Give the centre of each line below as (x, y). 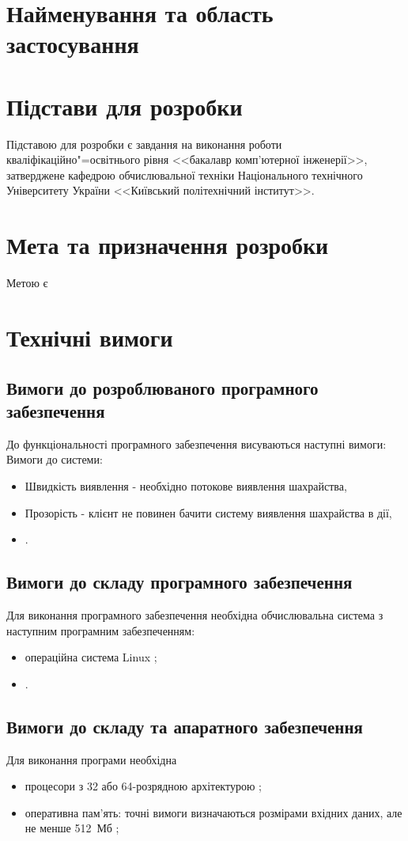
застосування (73, 44)
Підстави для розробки (125, 106)
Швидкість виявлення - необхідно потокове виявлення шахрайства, (186, 485)
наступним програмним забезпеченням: (101, 630)
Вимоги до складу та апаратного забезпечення (185, 726)
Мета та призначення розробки (168, 245)
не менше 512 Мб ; (72, 828)
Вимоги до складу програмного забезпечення (179, 582)
